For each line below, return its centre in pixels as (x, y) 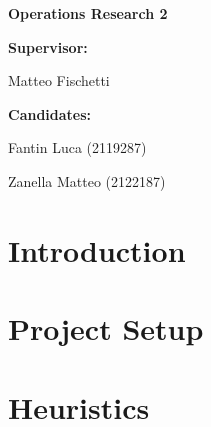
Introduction (97, 249)
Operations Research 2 (88, 13)
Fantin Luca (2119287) (77, 147)
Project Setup (106, 328)
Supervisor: (48, 46)
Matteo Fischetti (59, 80)
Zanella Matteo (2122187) (87, 180)
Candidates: (50, 113)
